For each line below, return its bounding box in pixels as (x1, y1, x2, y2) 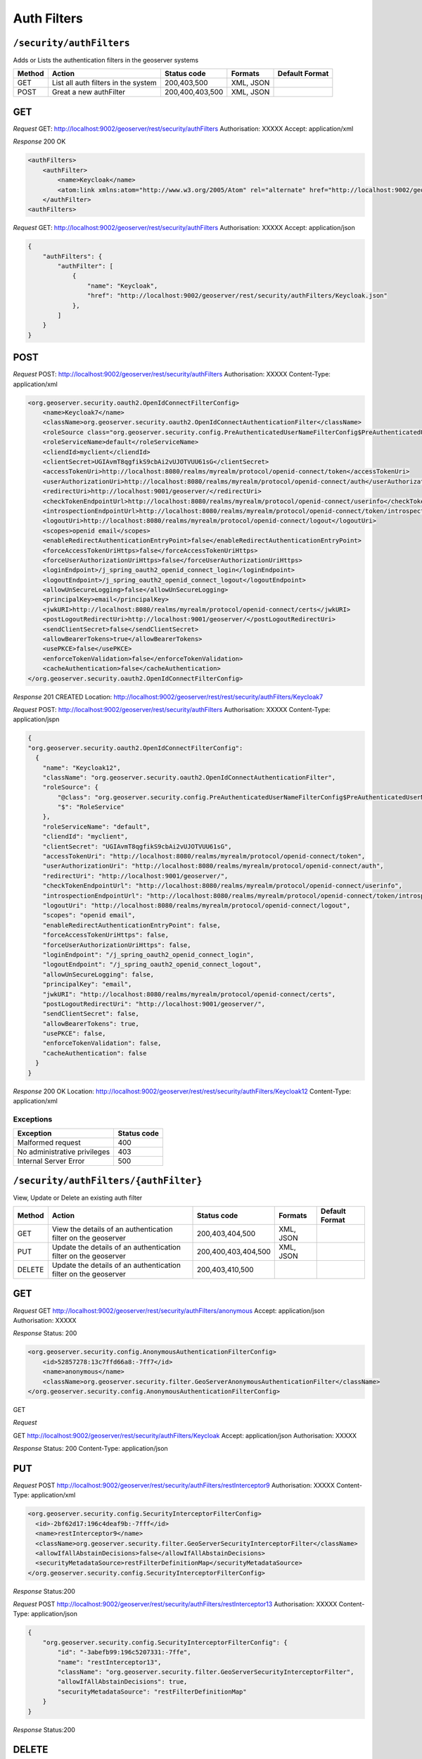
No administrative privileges (17, 1147, 110, 1157)
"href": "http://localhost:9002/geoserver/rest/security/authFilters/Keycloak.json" (87, 292, 388, 300)
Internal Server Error (17, 1156, 85, 1166)
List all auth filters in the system (51, 78, 158, 88)
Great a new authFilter (51, 87, 126, 97)
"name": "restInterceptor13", (57, 1658, 162, 1666)
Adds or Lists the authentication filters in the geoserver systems (13, 56, 199, 65)
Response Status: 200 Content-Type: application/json (13, 1444, 168, 1453)
